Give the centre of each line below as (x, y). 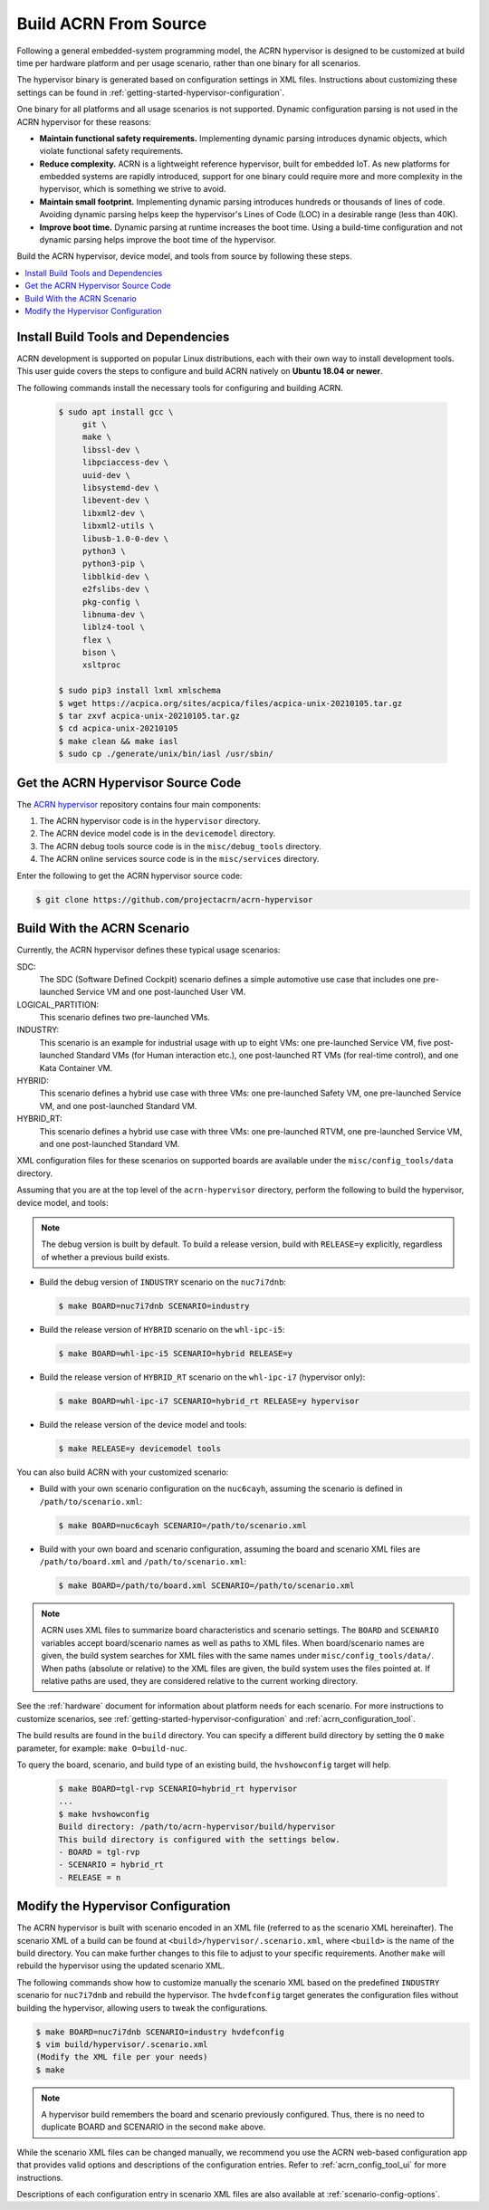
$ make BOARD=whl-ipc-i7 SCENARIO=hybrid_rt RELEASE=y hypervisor (209, 1402)
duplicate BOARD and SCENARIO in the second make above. (153, 2127)
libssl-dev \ (111, 450)
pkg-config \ (111, 602)
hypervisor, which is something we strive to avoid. (133, 189)
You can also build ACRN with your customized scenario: (123, 1472)
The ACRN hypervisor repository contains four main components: (139, 804)
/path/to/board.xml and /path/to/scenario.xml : (143, 1562)
